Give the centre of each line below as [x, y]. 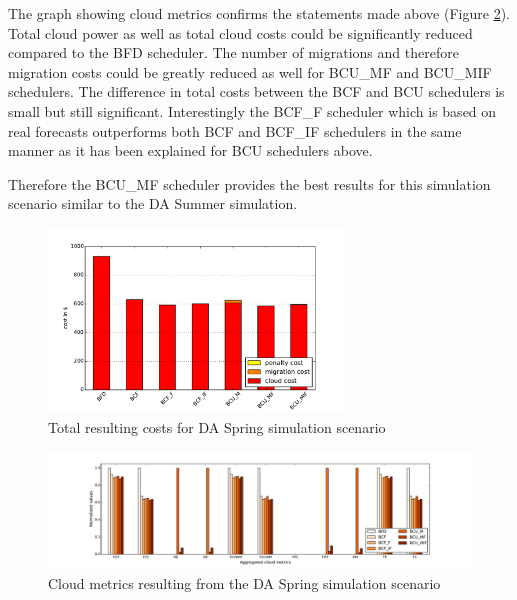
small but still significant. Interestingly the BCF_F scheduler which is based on [252, 110]
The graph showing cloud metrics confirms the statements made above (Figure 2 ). [259, 13]
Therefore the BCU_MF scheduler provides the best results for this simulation [249, 183]
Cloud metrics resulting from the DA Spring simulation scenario [244, 582]
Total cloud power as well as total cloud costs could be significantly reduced [240, 32]
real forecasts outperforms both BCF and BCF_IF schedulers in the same [235, 130]
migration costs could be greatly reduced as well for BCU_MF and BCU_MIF [250, 71]
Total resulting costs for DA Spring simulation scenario [217, 427]
